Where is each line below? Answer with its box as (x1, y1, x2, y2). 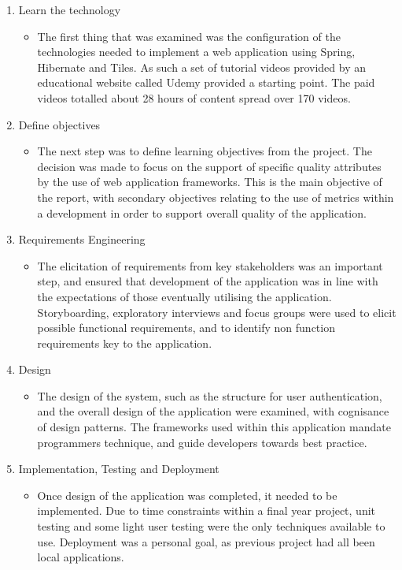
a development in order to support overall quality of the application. (37, 204, 367, 221)
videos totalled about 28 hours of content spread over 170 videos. (37, 89, 351, 106)
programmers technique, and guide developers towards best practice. (37, 434, 367, 450)
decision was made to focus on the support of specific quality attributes (37, 158, 382, 174)
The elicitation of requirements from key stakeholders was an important (37, 257, 383, 274)
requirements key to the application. (37, 334, 212, 351)
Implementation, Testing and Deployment (18, 460, 219, 477)
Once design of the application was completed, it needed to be (37, 486, 337, 503)
